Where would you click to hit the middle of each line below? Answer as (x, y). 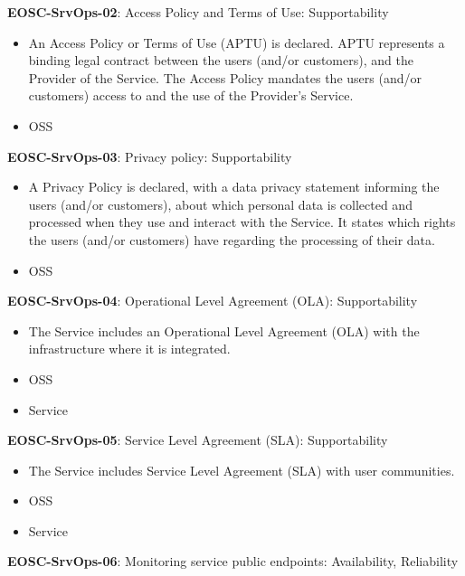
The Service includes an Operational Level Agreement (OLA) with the (224, 330)
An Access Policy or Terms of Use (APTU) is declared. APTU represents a (237, 42)
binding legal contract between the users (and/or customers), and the (221, 60)
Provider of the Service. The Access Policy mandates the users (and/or (225, 77)
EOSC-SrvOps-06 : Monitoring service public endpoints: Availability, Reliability (233, 561)
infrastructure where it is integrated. (129, 349)
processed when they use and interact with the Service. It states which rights (242, 222)
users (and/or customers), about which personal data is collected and (220, 204)
